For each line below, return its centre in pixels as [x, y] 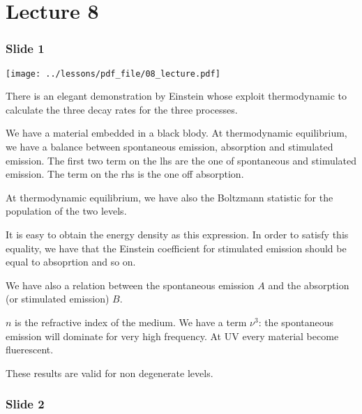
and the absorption [309, 285]
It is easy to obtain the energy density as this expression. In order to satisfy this [177, 234]
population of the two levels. [66, 211]
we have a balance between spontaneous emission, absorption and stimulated [169, 147]
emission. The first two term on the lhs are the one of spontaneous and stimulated [181, 160]
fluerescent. [30, 350]
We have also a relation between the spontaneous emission [130, 285]
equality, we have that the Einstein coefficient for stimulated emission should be [176, 248]
